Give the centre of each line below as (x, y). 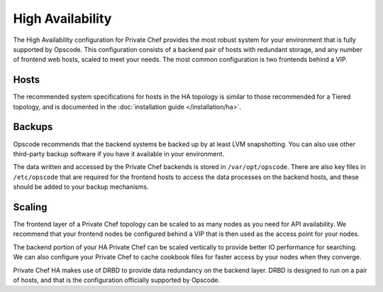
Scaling (30, 207)
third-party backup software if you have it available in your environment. (119, 153)
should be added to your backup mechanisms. (81, 187)
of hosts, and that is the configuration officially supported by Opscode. (116, 280)
